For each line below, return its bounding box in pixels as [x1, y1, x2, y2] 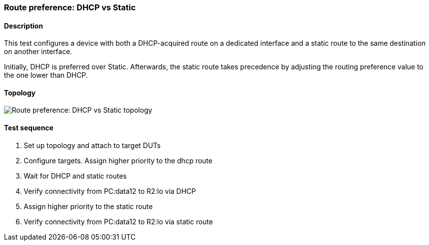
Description [4, 21, 43, 30]
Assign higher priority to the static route [24, 202, 153, 211]
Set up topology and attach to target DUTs [24, 141, 161, 150]
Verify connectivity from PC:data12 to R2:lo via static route [24, 217, 213, 226]
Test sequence [4, 123, 54, 132]
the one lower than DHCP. [4, 71, 88, 80]
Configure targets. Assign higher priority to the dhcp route [24, 156, 213, 165]
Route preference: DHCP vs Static [4, 2, 136, 12]
